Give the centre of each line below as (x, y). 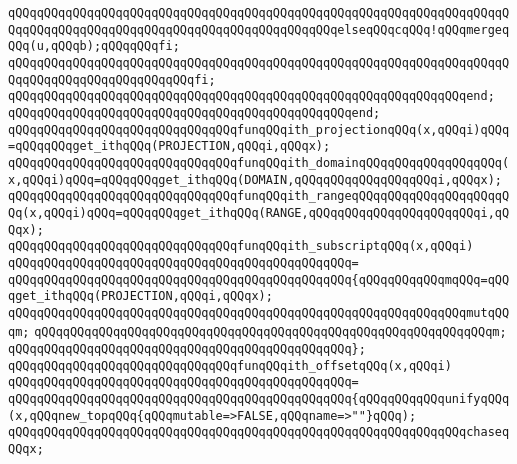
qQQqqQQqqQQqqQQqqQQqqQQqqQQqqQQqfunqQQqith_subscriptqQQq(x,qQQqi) (241, 246)
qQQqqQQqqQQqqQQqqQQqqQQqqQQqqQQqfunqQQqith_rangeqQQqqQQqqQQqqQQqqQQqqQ (259, 196)
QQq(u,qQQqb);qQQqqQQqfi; (94, 46)
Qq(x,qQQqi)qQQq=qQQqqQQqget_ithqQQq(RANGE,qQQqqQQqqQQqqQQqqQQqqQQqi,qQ (259, 212)
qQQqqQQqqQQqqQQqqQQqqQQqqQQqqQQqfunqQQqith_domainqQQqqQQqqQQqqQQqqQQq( (259, 162)
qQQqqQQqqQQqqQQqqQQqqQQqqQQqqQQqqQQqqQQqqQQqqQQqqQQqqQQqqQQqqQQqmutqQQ (259, 312)
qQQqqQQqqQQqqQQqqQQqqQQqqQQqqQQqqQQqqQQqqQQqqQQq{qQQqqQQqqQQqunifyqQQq (259, 399)
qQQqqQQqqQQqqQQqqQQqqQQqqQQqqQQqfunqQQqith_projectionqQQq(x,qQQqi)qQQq (259, 129)
